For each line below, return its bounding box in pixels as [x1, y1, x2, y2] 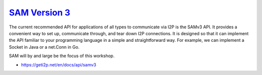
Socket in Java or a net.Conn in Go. [9, 44, 80, 50]
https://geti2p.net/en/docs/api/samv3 [21, 62, 97, 67]
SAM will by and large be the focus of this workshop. [9, 53, 115, 59]
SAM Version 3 [9, 7, 70, 18]
